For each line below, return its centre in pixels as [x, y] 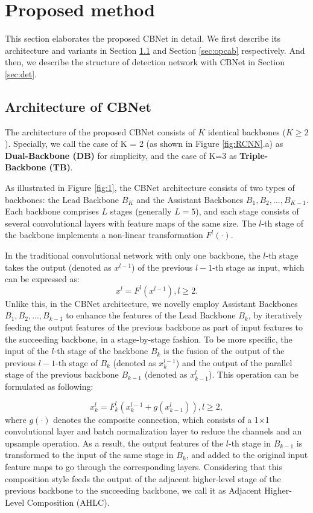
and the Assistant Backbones [190, 199]
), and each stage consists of [247, 211]
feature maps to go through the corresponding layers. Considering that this [144, 466]
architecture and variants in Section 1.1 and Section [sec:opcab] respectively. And [155, 50]
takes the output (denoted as [58, 267]
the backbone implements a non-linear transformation [104, 235]
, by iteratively [275, 315]
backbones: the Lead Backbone [62, 199]
